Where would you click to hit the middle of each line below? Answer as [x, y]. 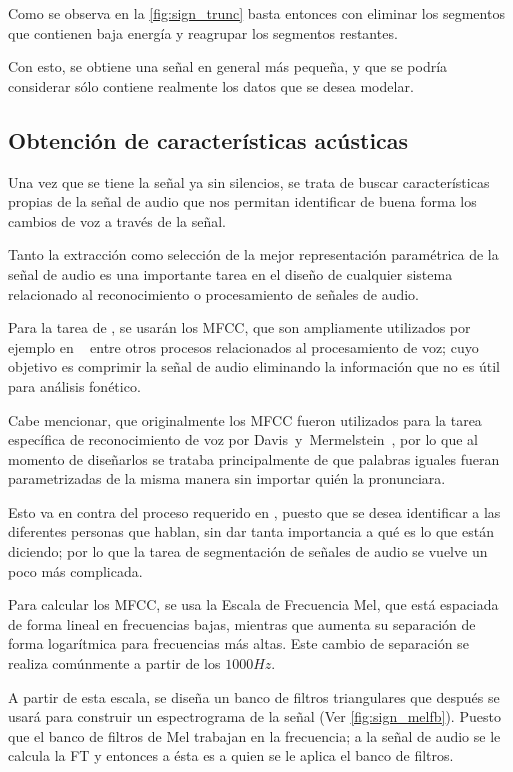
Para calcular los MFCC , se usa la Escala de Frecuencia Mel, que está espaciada [253, 604]
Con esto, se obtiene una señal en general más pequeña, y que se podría [228, 66]
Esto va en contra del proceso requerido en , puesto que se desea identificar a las [254, 511]
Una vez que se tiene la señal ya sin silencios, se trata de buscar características [249, 181]
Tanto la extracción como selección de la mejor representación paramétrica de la [253, 254]
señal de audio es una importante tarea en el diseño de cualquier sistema [230, 273]
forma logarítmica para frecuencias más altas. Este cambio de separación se [238, 643]
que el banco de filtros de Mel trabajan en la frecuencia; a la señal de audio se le [254, 735]
